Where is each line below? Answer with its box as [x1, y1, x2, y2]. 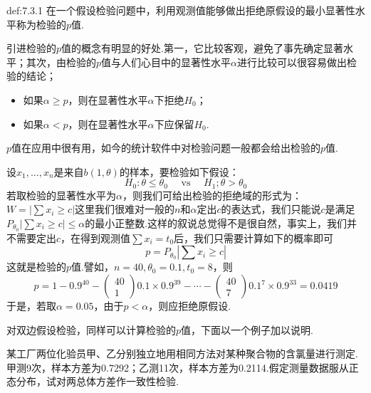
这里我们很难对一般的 [75, 201, 175, 216]
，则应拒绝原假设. [148, 298, 231, 313]
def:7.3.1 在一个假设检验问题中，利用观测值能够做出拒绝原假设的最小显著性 [6, 3, 355, 17]
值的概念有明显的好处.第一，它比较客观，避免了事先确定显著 [61, 41, 343, 56]
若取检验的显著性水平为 [6, 187, 116, 202]
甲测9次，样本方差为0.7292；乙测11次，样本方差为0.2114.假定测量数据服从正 [6, 360, 359, 374]
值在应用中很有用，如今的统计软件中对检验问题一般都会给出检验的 [11, 140, 321, 155]
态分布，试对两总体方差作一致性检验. [6, 374, 179, 389]
